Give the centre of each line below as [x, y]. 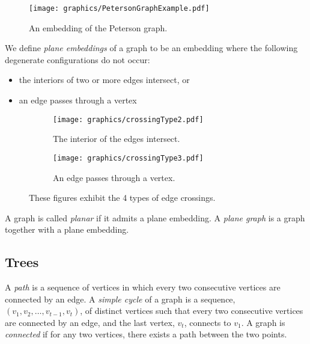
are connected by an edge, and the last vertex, [90, 322]
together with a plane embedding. [67, 229]
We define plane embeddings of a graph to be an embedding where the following [151, 48]
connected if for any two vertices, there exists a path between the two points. [146, 334]
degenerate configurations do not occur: [77, 59]
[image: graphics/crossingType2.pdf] [128, 119]
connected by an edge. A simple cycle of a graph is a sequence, [120, 299]
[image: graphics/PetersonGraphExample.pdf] [119, 8]
